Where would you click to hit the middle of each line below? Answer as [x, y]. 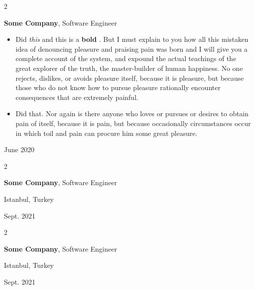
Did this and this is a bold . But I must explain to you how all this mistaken [132, 39]
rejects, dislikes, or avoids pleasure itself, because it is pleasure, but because [130, 78]
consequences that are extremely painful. [77, 97]
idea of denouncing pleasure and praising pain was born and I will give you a [131, 48]
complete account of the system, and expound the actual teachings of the [126, 58]
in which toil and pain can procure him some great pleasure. [106, 133]
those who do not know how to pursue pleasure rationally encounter [118, 87]
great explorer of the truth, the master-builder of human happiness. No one [129, 68]
